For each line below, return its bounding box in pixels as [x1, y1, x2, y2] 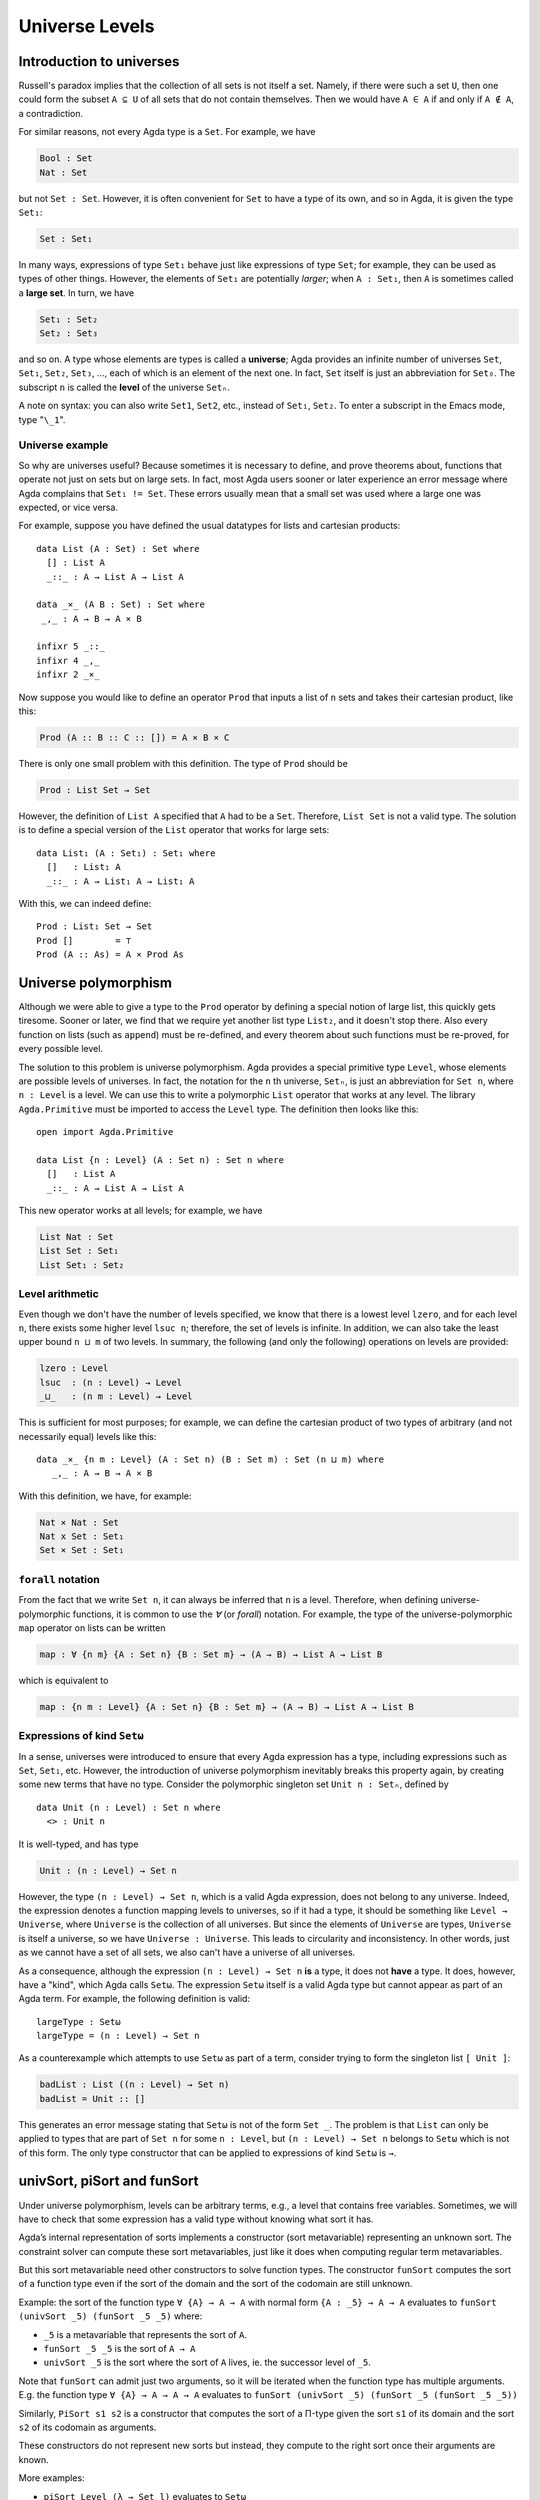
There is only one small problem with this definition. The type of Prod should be [18, 758, 349, 770]
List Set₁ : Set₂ [39, 1259, 125, 1270]
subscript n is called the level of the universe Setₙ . [18, 381, 230, 393]
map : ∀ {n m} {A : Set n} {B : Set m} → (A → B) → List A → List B [39, 1648, 383, 1660]
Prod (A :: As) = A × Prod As [36, 949, 185, 960]
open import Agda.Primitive [36, 1126, 174, 1138]
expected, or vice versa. [18, 501, 119, 513]
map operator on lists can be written [18, 1621, 166, 1634]
